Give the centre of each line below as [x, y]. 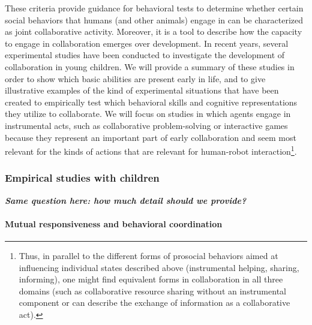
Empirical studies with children [82, 178]
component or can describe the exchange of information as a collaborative [154, 303]
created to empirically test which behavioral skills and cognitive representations [151, 102]
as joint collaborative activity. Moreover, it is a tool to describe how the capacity [154, 31]
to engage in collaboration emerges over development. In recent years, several [147, 43]
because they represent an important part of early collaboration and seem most [151, 137]
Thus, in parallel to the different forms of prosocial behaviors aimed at [148, 255]
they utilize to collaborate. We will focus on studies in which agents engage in [148, 114]
